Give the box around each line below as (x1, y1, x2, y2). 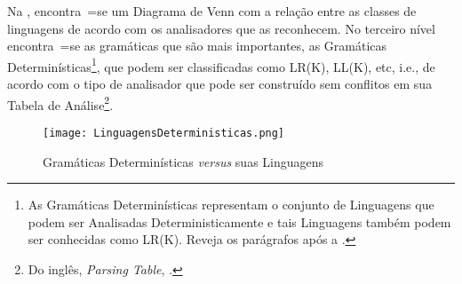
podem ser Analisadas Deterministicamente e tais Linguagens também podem (28, 212, 451, 231)
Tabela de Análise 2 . (7, 92, 114, 114)
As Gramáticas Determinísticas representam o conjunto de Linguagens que (28, 195, 434, 214)
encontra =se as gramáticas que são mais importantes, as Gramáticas (7, 36, 387, 55)
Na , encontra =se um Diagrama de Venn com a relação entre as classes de (7, 2, 417, 20)
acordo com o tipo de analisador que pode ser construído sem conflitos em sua (7, 75, 433, 93)
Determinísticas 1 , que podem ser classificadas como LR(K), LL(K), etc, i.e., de (7, 54, 435, 75)
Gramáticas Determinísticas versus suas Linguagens (43, 152, 324, 170)
